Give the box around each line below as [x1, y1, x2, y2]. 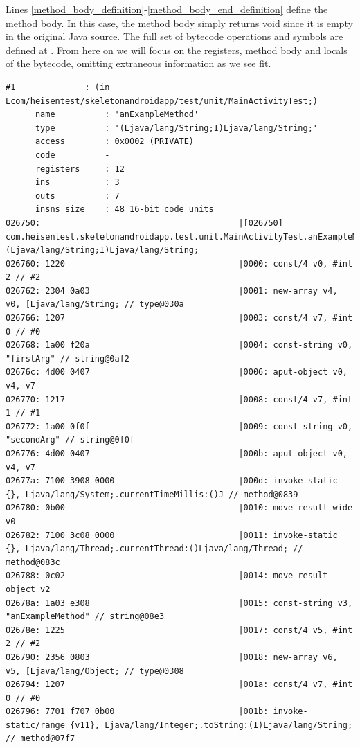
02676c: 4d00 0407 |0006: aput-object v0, [6, 367, 348, 377]
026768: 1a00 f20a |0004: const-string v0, [6, 340, 353, 350]
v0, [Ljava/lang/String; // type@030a [6, 299, 184, 310]
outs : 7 [35, 190, 120, 201]
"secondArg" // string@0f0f [6, 435, 135, 445]
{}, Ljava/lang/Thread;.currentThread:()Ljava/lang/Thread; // [6, 544, 303, 554]
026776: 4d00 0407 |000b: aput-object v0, [6, 449, 348, 458]
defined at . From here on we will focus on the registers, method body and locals [6, 42, 348, 57]
